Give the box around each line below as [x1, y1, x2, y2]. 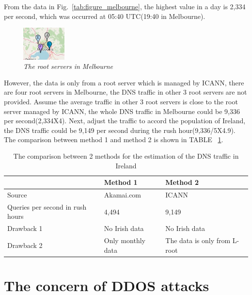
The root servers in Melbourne [23, 61, 113, 71]
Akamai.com [104, 189, 142, 199]
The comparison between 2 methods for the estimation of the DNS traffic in [13, 150, 239, 161]
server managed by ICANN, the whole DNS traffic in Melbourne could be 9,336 [4, 106, 240, 116]
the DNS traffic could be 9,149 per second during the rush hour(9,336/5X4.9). [4, 125, 236, 135]
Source [7, 189, 27, 199]
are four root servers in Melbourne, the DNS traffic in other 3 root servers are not [4, 87, 247, 97]
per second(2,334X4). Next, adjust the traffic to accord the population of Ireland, [4, 115, 246, 126]
